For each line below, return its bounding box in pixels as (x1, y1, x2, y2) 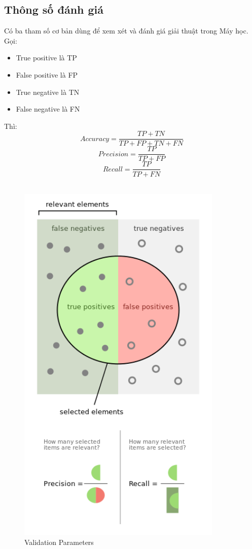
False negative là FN (16, 104, 80, 114)
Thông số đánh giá (4, 2, 104, 17)
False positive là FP (16, 69, 78, 80)
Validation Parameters (24, 536, 94, 547)
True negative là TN (16, 86, 80, 97)
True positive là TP (16, 52, 77, 63)
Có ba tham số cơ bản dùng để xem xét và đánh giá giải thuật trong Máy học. (4, 25, 248, 36)
